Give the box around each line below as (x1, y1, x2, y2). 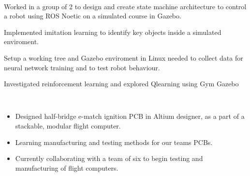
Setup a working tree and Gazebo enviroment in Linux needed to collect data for (4, 52, 243, 63)
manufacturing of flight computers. (15, 162, 118, 173)
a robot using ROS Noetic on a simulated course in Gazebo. (4, 11, 181, 21)
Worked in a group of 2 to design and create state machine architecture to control (4, 1, 247, 11)
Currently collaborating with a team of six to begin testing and (15, 153, 203, 163)
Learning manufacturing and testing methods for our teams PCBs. (15, 137, 213, 147)
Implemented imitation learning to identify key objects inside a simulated (4, 27, 221, 37)
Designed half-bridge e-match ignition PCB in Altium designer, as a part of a (15, 111, 245, 121)
